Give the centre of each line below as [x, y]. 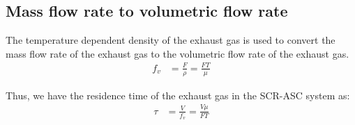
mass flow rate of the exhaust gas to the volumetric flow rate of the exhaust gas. [177, 53]
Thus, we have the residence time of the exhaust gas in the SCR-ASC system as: [178, 95]
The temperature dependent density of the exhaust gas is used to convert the [171, 40]
